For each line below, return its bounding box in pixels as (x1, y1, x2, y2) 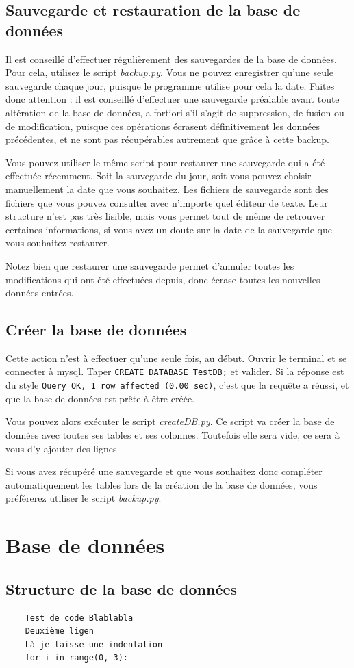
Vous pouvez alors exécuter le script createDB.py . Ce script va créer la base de (5, 414, 335, 428)
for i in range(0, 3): (25, 653, 128, 663)
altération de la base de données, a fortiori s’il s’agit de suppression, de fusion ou (5, 105, 344, 119)
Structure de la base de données (5, 578, 238, 599)
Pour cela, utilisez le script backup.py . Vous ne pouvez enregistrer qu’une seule (5, 65, 334, 79)
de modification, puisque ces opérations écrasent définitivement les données (5, 118, 320, 133)
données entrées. (5, 285, 74, 300)
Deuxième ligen (25, 626, 94, 637)
